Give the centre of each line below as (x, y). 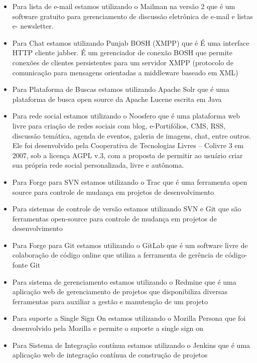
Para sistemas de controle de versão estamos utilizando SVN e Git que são (127, 209)
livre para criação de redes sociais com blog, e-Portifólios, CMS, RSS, (119, 125)
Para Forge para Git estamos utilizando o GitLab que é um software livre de (130, 245)
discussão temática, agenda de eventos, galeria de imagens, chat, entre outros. (132, 135)
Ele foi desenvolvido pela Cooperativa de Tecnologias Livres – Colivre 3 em (128, 145)
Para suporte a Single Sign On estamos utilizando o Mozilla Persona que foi (129, 318)
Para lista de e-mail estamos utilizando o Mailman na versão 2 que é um (124, 6)
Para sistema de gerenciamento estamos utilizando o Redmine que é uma (124, 281)
